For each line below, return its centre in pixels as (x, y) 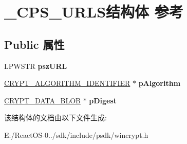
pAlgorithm (160, 83)
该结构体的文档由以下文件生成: (55, 118)
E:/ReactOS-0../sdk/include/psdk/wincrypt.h (76, 134)
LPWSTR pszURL (36, 66)
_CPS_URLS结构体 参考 (94, 12)
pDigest (103, 100)
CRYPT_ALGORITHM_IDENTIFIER (67, 83)
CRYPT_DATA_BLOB (42, 100)
